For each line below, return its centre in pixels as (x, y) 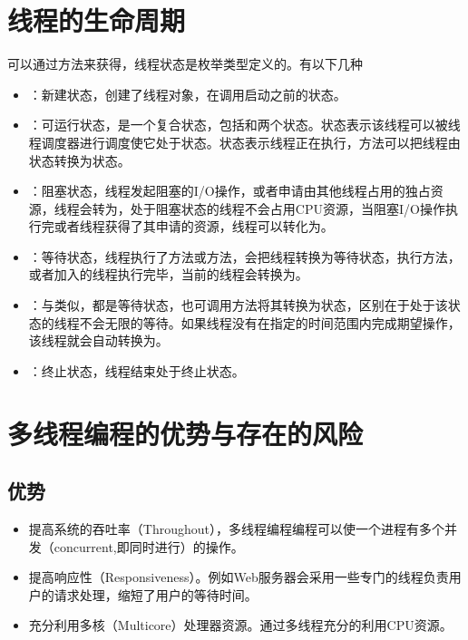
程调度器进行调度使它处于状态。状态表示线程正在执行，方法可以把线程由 (244, 142)
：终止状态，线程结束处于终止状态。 (136, 370)
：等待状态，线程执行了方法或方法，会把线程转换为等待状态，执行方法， (244, 256)
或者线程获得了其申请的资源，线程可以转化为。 (194, 226)
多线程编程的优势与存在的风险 (185, 433)
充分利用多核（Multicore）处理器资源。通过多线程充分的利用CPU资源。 (240, 625)
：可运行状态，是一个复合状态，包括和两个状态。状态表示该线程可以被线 (244, 125)
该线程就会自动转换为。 (98, 340)
